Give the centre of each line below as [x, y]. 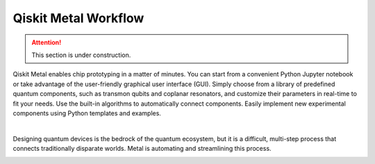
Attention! [47, 42]
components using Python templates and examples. [87, 113]
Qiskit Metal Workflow [78, 18]
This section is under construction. [81, 55]
